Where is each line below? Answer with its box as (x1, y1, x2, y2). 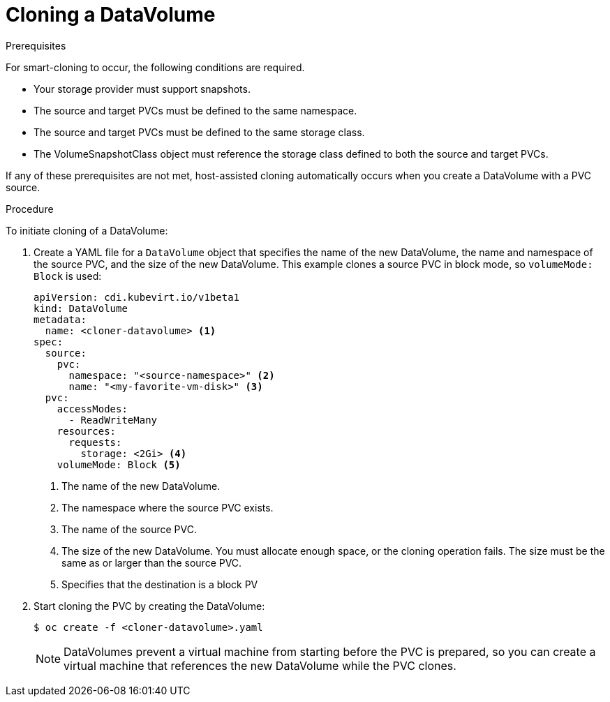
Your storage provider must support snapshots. (34, 82, 251, 95)
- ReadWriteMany (68, 414, 158, 426)
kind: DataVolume (34, 302, 128, 314)
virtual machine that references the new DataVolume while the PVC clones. (64, 658, 456, 673)
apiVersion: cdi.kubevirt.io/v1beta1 (34, 291, 240, 303)
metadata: (34, 313, 87, 325)
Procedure (6, 202, 54, 215)
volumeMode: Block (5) (57, 458, 181, 470)
